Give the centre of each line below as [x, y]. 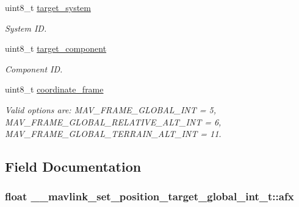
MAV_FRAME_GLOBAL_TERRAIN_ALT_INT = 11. [113, 134]
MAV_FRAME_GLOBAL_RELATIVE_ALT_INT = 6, [113, 121]
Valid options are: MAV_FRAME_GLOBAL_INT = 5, [111, 109]
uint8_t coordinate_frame [54, 89]
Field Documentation [73, 167]
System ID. [26, 28]
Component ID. [34, 68]
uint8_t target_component [56, 48]
